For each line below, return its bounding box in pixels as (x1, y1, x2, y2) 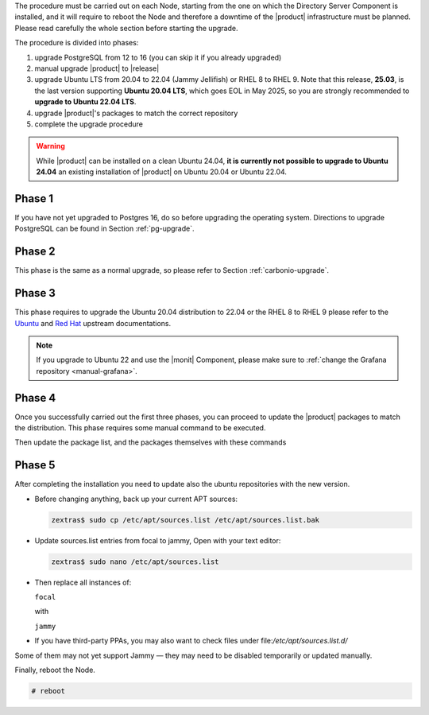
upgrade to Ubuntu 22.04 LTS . (34, 97, 137, 107)
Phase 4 (14, 391, 56, 405)
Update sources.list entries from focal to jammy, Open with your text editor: (34, 535, 281, 545)
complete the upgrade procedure (34, 119, 143, 129)
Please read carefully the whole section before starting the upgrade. (14, 23, 238, 33)
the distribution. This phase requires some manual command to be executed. (14, 423, 266, 433)
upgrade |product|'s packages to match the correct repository (34, 108, 238, 118)
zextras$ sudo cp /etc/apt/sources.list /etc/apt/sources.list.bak (51, 515, 320, 524)
